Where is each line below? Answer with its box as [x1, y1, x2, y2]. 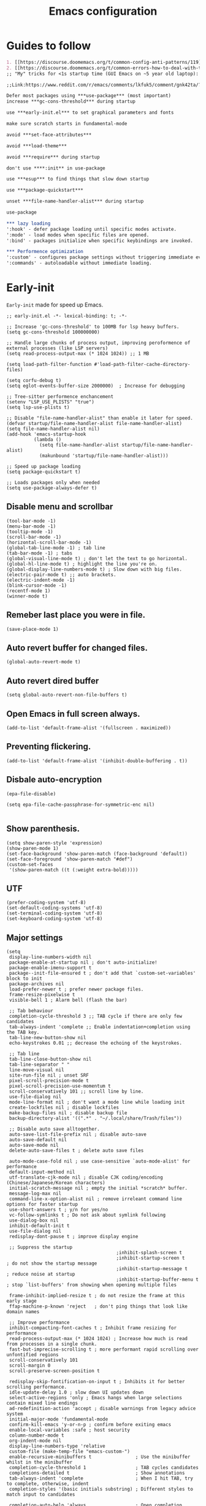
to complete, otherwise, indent [6, 1481, 89, 1487]
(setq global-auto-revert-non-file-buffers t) [6, 692, 128, 698]
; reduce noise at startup [6, 1271, 75, 1278]
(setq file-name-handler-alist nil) [6, 426, 100, 432]
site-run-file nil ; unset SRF [9, 1072, 89, 1079]
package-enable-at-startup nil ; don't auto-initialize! [9, 959, 158, 966]
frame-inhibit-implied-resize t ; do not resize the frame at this [9, 1293, 185, 1299]
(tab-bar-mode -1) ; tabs [6, 550, 72, 556]
